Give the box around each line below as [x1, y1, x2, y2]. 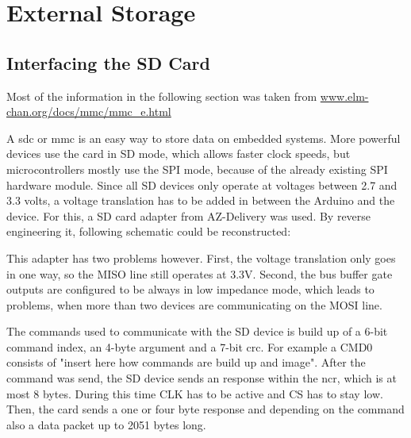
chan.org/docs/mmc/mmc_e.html [6, 103, 171, 120]
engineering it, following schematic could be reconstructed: [6, 223, 291, 240]
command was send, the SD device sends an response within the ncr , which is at [6, 370, 397, 386]
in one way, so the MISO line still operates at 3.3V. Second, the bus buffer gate [6, 265, 393, 282]
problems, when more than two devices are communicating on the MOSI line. [6, 296, 382, 313]
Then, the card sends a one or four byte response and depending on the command [6, 401, 405, 417]
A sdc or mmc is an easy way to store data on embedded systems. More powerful [6, 129, 401, 146]
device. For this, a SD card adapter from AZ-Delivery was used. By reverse [6, 207, 371, 224]
